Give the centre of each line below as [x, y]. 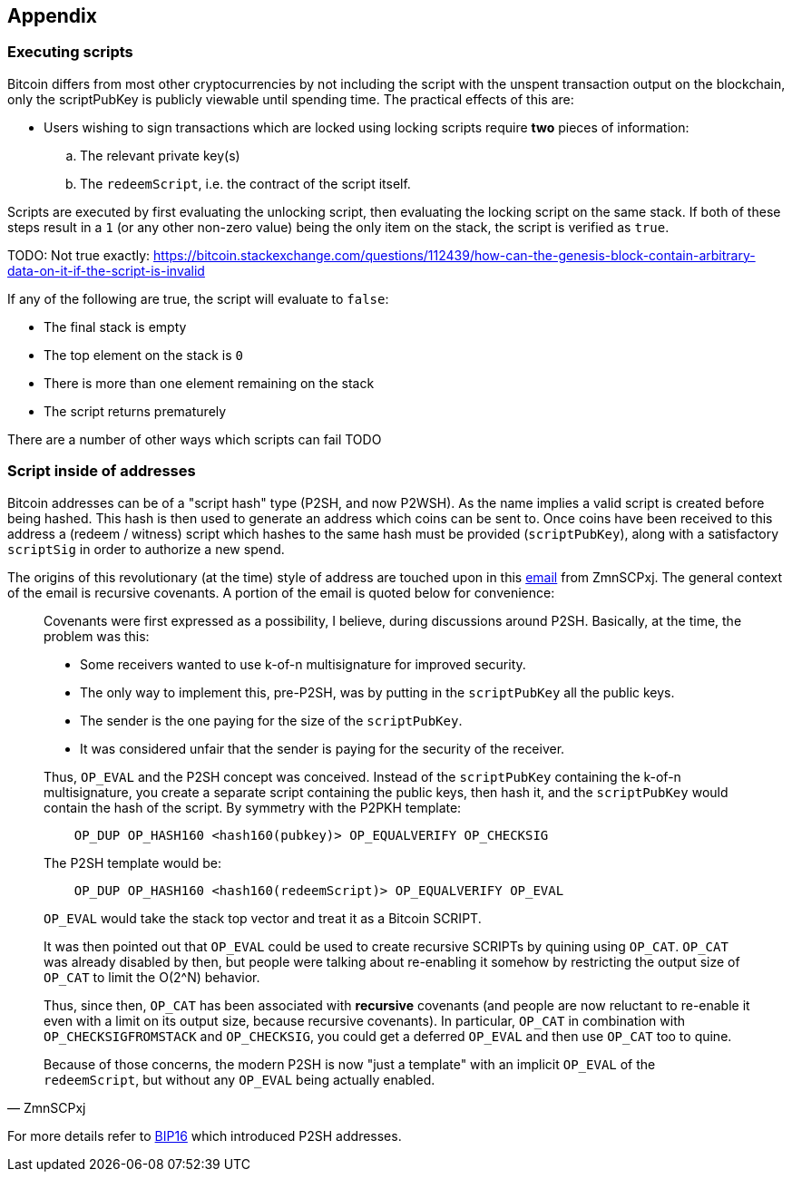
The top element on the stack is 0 [143, 355]
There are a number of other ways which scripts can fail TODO [195, 439]
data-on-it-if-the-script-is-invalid [106, 270]
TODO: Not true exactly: [79, 255]
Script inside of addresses [102, 471]
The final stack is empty [115, 326]
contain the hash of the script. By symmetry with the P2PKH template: [253, 807]
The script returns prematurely [135, 411]
